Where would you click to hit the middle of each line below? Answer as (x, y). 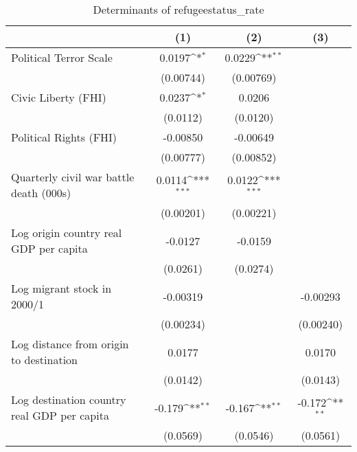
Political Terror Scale (62, 57)
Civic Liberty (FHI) (59, 97)
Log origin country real (67, 233)
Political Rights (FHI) (64, 137)
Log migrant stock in (61, 288)
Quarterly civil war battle (73, 177)
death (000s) (41, 193)
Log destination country (69, 399)
